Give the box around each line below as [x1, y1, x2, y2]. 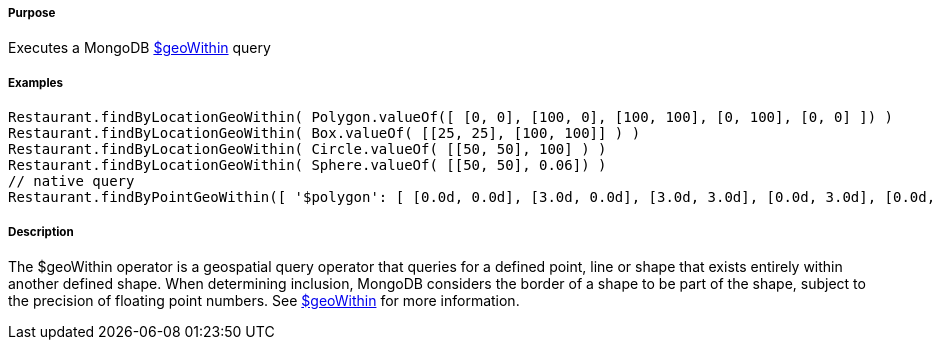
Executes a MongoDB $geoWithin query [8, 39, 271, 57]
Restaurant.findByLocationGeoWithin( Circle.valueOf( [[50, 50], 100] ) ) [8, 141, 607, 158]
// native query [8, 173, 135, 190]
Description [8, 224, 74, 239]
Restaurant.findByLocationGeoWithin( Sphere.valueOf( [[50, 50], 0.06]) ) [8, 157, 607, 174]
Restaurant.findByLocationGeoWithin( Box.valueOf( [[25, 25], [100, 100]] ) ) [8, 125, 641, 142]
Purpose [8, 6, 56, 20]
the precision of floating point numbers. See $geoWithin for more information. [8, 291, 520, 309]
